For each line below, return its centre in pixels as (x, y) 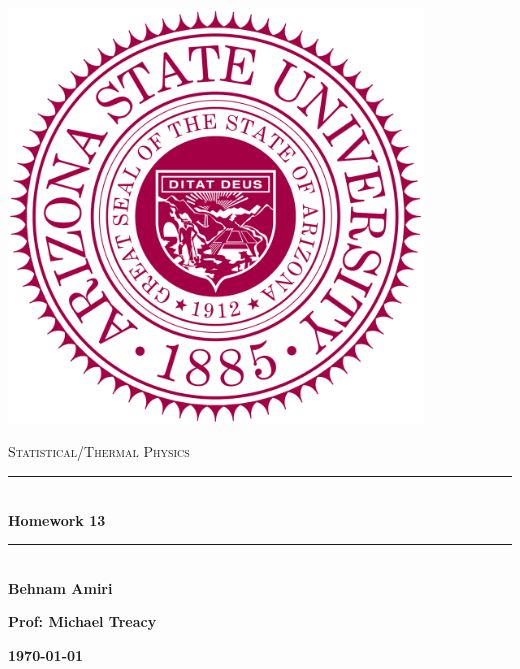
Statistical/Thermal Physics (99, 451)
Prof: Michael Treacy (82, 621)
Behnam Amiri (60, 587)
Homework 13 (57, 519)
